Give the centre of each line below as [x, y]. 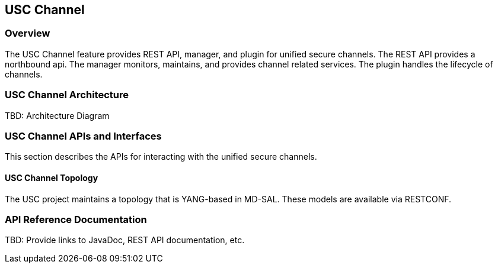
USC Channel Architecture [67, 95]
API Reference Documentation [76, 219]
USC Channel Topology [52, 177]
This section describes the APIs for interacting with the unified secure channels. [161, 157]
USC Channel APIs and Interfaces [83, 136]
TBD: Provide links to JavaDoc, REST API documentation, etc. [125, 240]
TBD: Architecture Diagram [57, 115]
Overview [28, 33]
